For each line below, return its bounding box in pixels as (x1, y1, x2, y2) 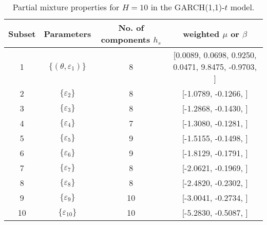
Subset (8, 27, 36, 40)
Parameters (44, 27, 91, 40)
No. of (118, 22, 144, 33)
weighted (183, 27, 220, 40)
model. (230, 1, 255, 13)
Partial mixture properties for (12, 1, 120, 13)
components (101, 33, 150, 45)
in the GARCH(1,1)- (150, 1, 225, 13)
